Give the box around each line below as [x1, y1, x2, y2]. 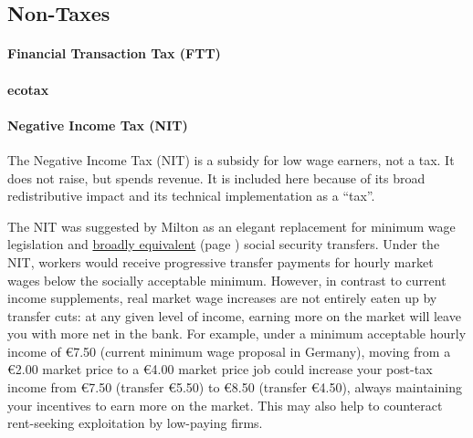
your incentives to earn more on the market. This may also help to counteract [7, 395, 443, 414]
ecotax [7, 79, 49, 99]
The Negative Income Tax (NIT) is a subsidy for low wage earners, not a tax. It [7, 150, 455, 169]
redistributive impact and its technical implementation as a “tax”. [7, 186, 375, 205]
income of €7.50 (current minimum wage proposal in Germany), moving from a [7, 341, 451, 360]
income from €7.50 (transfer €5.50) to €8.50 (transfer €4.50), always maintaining [7, 378, 462, 397]
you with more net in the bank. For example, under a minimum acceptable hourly [7, 324, 467, 343]
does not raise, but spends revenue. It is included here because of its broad [7, 168, 426, 187]
